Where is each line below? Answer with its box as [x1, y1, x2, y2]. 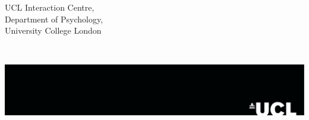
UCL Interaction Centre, [5, 1, 94, 13]
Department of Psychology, [5, 12, 103, 25]
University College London [5, 24, 102, 37]
